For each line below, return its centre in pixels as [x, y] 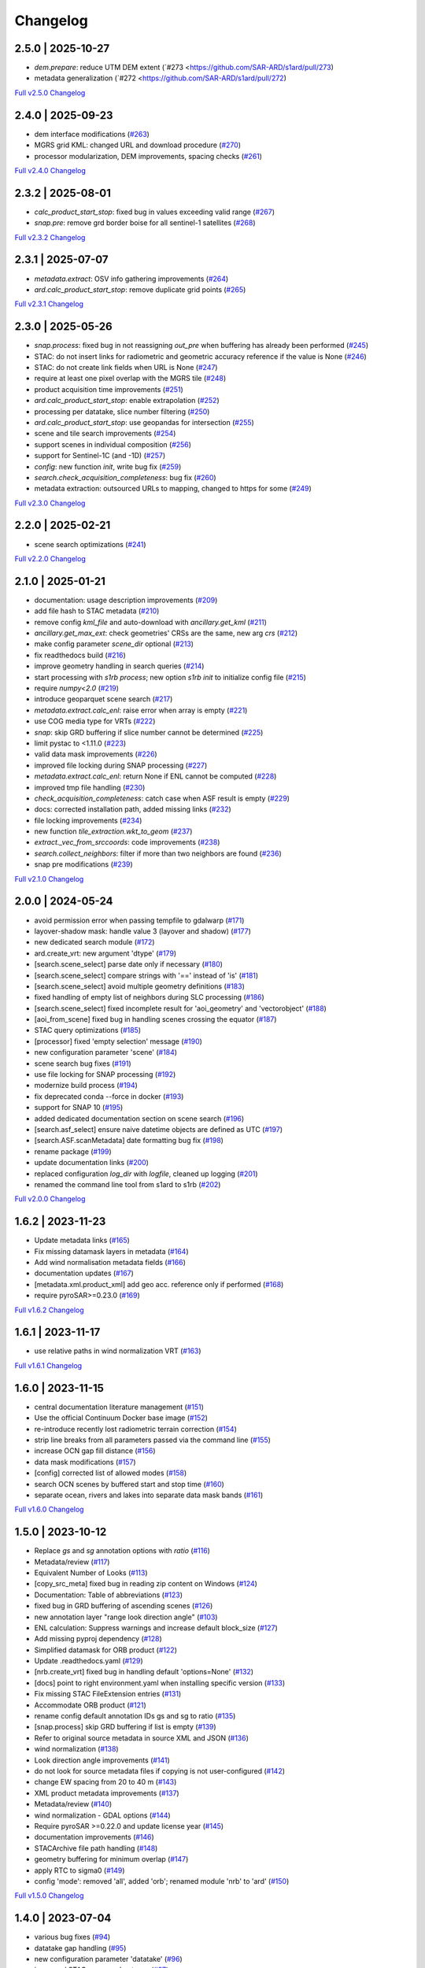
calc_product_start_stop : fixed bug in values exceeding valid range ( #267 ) [155, 212]
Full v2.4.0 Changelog [50, 170]
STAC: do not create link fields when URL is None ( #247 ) [126, 367]
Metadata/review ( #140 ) [73, 1804]
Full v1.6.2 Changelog [49, 1310]
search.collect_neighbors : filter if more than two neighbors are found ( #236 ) [158, 853]
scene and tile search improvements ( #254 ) [105, 434]
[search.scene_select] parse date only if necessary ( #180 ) [129, 964]
